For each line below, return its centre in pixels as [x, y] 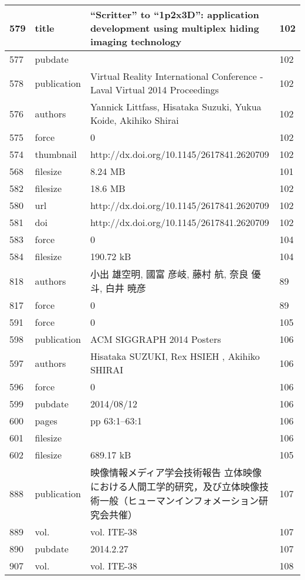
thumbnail [56, 154]
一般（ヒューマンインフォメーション [179, 500]
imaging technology [136, 41]
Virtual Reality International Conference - [177, 76]
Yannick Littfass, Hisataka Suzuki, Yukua [176, 107]
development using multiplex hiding [174, 28]
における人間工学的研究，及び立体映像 [174, 486]
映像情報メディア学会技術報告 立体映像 [176, 472]
